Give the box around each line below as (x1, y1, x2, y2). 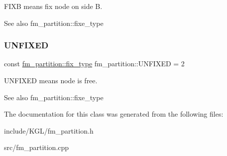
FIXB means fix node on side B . (4, 1, 103, 11)
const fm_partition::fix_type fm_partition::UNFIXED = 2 (4, 58, 185, 69)
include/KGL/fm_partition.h (4, 125, 94, 136)
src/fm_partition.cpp (4, 142, 69, 153)
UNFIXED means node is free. (4, 75, 98, 85)
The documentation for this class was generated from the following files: (4, 109, 224, 119)
